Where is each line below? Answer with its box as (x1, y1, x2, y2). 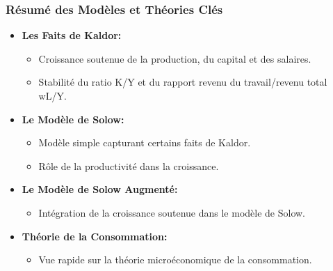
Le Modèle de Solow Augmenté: (22, 182, 178, 196)
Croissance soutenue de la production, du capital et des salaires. (38, 51, 311, 65)
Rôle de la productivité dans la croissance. (38, 158, 219, 173)
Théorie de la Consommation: (22, 229, 168, 243)
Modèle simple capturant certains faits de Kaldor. (38, 135, 251, 150)
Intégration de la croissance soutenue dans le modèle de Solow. (38, 205, 305, 219)
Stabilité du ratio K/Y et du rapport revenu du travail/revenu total (38, 75, 327, 89)
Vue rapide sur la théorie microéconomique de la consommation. (38, 252, 312, 267)
